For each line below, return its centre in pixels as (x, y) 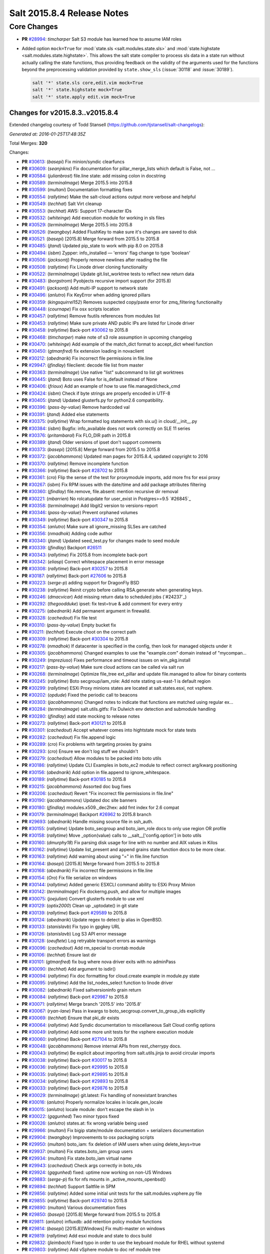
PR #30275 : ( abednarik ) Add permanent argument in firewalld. (86, 611)
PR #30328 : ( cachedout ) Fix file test (59, 618)
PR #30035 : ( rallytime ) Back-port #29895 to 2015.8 (75, 1074)
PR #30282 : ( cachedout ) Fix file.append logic (69, 737)
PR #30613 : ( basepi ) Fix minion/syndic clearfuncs (73, 162)
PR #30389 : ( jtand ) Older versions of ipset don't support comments (91, 442)
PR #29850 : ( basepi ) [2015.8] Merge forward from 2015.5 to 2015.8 (91, 1214)
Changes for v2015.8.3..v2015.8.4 (64, 113)
